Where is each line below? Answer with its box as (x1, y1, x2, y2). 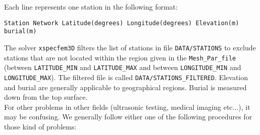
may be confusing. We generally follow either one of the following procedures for (4, 111, 252, 122)
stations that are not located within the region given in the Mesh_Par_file (4, 52, 236, 62)
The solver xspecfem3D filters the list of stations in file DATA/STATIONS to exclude (4, 42, 256, 52)
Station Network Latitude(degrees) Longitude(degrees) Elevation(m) (4, 19, 239, 27)
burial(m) (4, 28, 37, 35)
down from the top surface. (4, 92, 88, 102)
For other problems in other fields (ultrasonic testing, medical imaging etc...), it (4, 101, 250, 112)
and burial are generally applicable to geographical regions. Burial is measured (4, 82, 247, 92)
